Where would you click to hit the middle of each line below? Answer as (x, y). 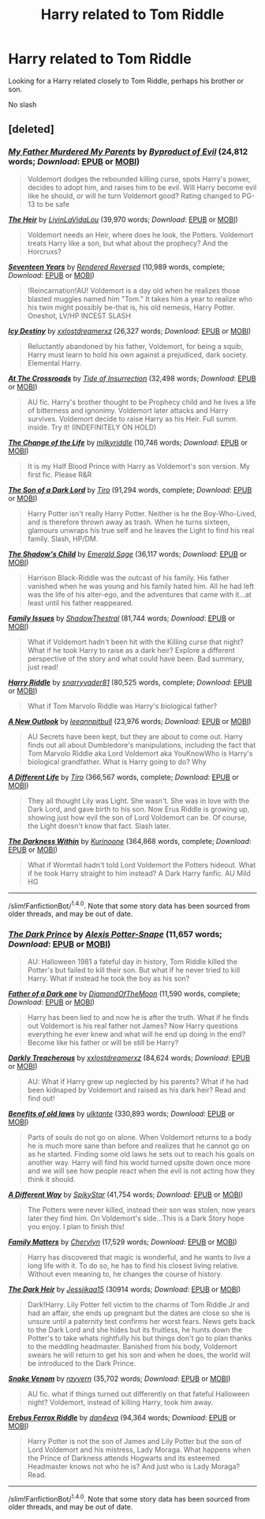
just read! (43, 667)
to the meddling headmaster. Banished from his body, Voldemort (132, 1346)
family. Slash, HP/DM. (63, 538)
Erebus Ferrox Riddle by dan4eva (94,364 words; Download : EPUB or (122, 1417)
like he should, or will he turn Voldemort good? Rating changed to (134, 196)
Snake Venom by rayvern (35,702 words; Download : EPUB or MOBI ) (119, 1378)
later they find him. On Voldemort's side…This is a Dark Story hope (136, 1218)
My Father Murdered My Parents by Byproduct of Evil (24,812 (128, 152)
